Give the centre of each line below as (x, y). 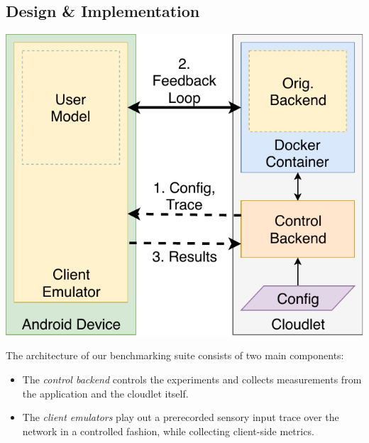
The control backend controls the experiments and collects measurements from (192, 379)
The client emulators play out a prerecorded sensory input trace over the (181, 417)
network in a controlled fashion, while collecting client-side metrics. (168, 431)
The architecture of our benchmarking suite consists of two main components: (175, 355)
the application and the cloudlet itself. (105, 393)
